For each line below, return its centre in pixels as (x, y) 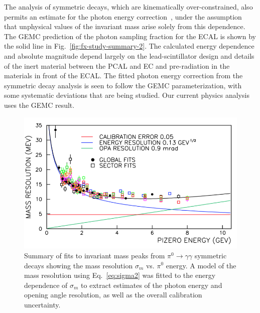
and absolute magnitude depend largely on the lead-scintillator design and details (129, 55)
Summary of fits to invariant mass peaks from (95, 255)
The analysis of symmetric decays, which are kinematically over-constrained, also (128, 7)
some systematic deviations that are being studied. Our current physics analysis (127, 95)
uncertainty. (42, 304)
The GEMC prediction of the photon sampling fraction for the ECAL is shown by (130, 36)
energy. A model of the (201, 265)
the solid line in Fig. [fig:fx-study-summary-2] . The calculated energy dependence (129, 46)
